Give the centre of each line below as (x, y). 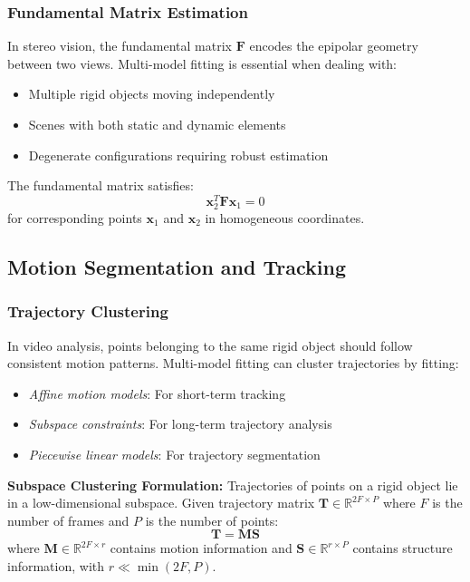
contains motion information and (201, 548)
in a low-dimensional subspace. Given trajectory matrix (161, 503)
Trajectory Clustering (88, 311)
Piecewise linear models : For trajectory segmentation (174, 454)
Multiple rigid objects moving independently (152, 94)
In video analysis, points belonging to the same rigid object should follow (210, 345)
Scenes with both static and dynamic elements (157, 124)
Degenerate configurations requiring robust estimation (178, 155)
